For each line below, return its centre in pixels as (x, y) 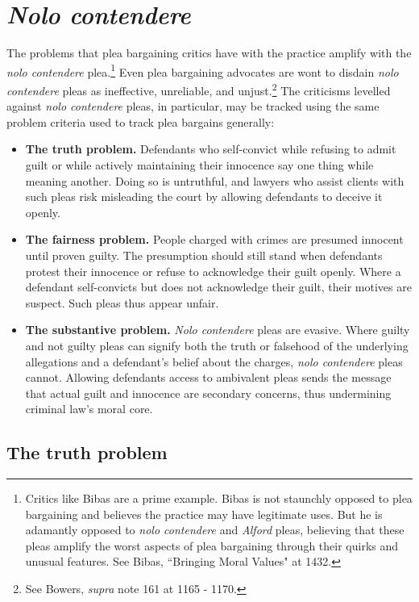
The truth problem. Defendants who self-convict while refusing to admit (211, 149)
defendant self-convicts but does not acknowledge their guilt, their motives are (218, 287)
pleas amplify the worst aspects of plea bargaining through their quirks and (212, 545)
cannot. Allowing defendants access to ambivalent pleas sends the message (208, 377)
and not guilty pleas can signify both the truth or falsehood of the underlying (217, 345)
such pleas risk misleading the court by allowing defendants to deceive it (204, 196)
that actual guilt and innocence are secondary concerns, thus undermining (208, 393)
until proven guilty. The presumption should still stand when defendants (204, 255)
